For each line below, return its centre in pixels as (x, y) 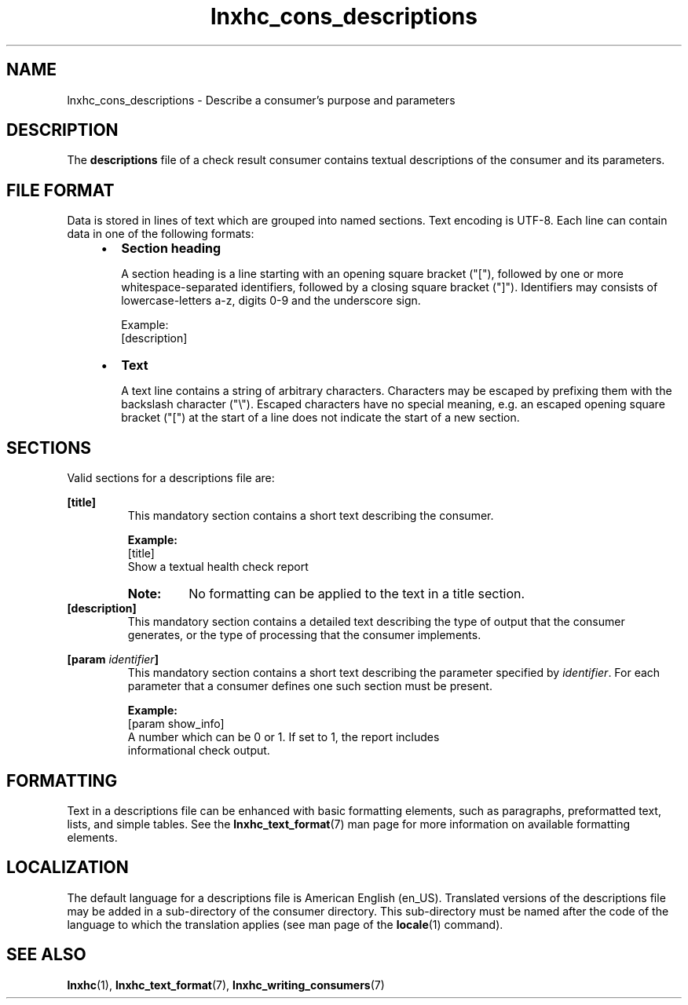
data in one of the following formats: (161, 234)
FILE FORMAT (60, 190)
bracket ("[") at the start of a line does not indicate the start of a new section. (320, 418)
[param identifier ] (113, 660)
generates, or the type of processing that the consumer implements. (304, 635)
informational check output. (199, 751)
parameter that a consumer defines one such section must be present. (310, 686)
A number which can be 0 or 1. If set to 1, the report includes (284, 737)
